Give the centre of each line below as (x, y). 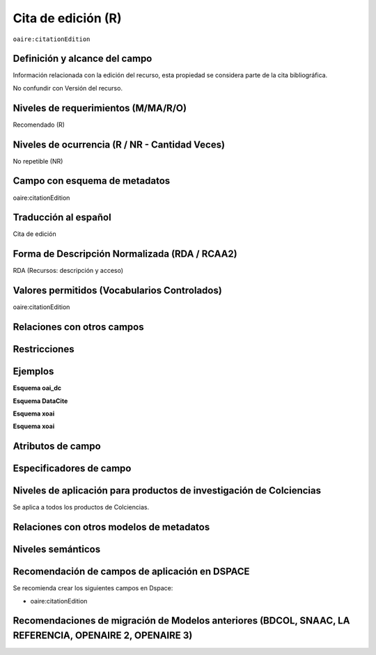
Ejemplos (33, 371)
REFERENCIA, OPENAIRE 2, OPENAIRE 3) (103, 636)
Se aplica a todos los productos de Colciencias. (81, 507)
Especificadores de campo (72, 469)
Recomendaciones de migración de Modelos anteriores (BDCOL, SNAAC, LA (181, 621)
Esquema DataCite (40, 401)
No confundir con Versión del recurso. (68, 88)
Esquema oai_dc (37, 388)
